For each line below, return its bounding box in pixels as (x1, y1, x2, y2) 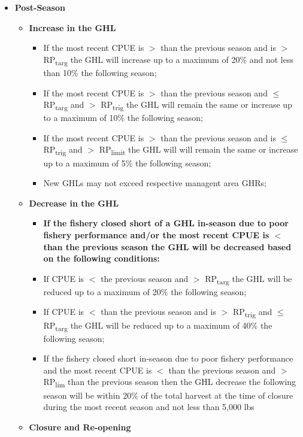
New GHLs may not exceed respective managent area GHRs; (43, 177, 266, 189)
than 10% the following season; (43, 66, 157, 78)
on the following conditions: (43, 252, 160, 265)
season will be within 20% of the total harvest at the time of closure (43, 389, 293, 401)
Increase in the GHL (29, 21, 116, 34)
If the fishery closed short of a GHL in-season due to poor (43, 217, 289, 229)
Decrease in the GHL (29, 196, 119, 209)
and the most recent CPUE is (43, 363, 152, 376)
